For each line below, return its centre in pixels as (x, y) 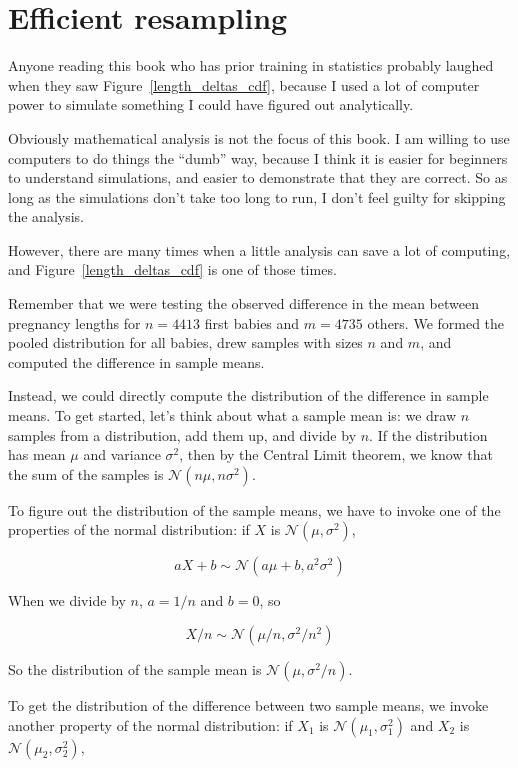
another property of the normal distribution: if (150, 724)
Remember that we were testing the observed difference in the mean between (243, 303)
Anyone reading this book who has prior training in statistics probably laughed (251, 65)
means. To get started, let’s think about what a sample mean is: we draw (232, 415)
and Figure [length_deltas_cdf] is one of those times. (172, 269)
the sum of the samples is (86, 473)
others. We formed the (436, 322)
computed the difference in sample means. (136, 361)
